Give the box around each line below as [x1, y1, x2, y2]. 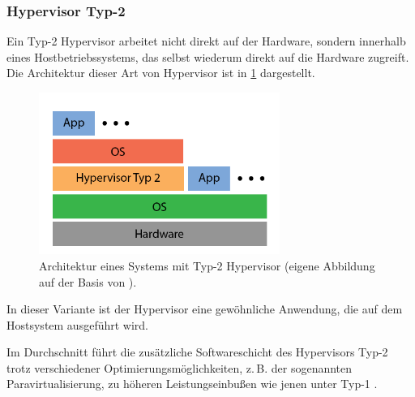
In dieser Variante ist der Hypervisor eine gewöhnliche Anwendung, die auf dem [6, 300, 403, 317]
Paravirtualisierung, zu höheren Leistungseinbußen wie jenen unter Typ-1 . [6, 375, 378, 392]
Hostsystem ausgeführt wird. [6, 316, 148, 333]
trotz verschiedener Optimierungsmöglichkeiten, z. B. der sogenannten [6, 359, 353, 376]
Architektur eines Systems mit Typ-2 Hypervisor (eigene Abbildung [39, 257, 375, 274]
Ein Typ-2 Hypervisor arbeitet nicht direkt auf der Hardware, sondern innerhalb [6, 32, 406, 50]
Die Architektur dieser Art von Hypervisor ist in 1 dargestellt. [6, 64, 315, 81]
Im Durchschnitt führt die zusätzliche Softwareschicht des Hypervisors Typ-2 [6, 343, 388, 360]
